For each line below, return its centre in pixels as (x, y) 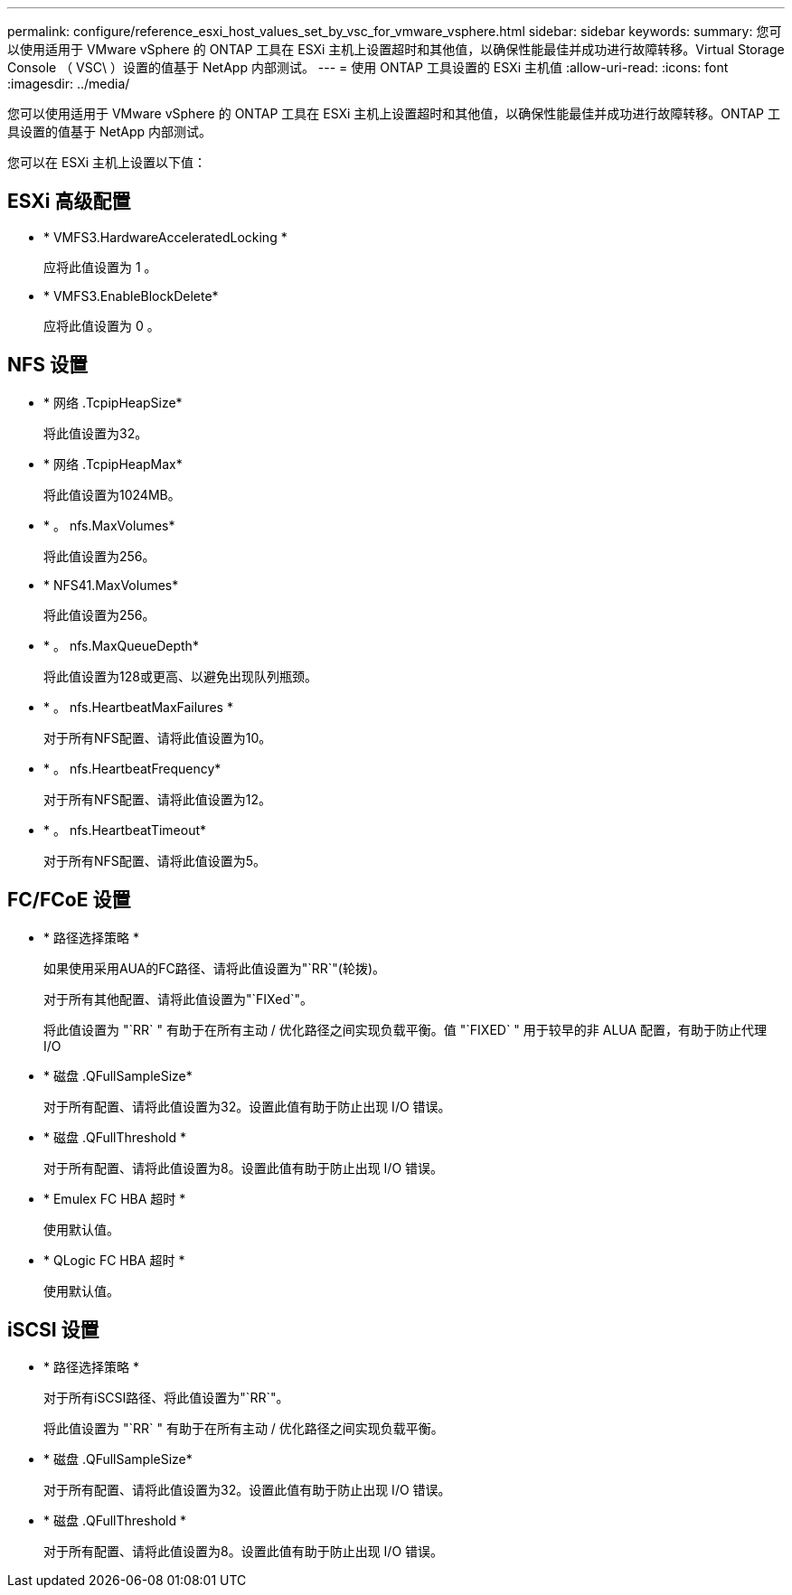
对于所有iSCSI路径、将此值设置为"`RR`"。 (166, 1398)
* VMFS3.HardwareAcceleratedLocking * (165, 237)
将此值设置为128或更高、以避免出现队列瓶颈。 (180, 676)
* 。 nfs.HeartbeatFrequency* (132, 768)
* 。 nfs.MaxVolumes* (109, 525)
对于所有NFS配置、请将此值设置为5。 (155, 860)
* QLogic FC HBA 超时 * (114, 1260)
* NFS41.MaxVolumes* (111, 585)
